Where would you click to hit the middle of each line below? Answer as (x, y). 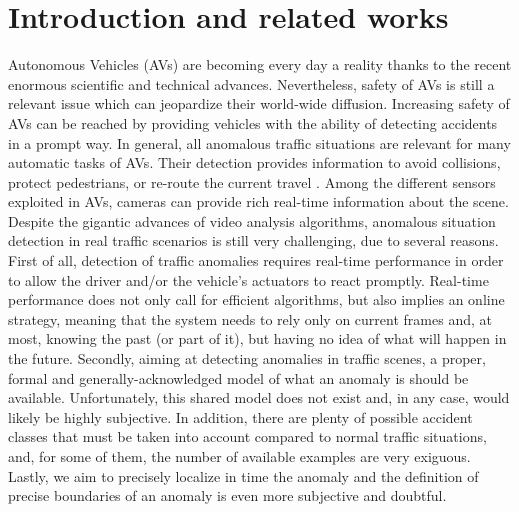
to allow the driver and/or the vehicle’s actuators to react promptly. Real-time (248, 279)
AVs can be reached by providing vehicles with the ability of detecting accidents (253, 122)
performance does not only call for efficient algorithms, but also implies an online (256, 299)
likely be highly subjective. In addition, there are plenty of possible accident (240, 416)
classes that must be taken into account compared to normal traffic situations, (247, 436)
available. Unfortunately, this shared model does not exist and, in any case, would (259, 397)
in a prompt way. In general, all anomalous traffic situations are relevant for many (259, 142)
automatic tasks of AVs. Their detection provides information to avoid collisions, (254, 162)
